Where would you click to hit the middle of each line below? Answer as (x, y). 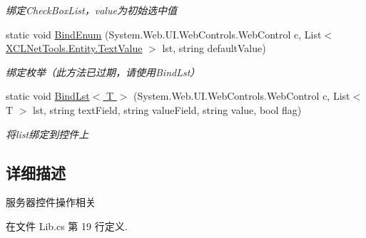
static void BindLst (48, 96)
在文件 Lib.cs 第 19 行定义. (67, 226)
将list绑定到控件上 (47, 134)
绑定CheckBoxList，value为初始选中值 (91, 10)
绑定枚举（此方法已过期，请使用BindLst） (103, 72)
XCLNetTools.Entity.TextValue (74, 48)
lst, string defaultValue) (214, 48)
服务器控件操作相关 (51, 202)
